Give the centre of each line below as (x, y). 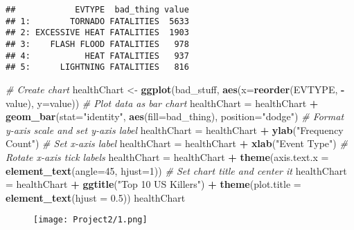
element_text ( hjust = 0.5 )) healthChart (96, 197)
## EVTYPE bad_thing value (97, 10)
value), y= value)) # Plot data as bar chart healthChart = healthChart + (162, 103)
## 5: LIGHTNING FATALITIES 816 (97, 67)
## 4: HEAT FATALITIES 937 (97, 56)
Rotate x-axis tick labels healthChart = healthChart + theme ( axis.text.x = (167, 156)
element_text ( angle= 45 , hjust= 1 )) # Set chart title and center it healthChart (176, 170)
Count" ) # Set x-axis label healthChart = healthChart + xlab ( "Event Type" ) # (177, 143)
